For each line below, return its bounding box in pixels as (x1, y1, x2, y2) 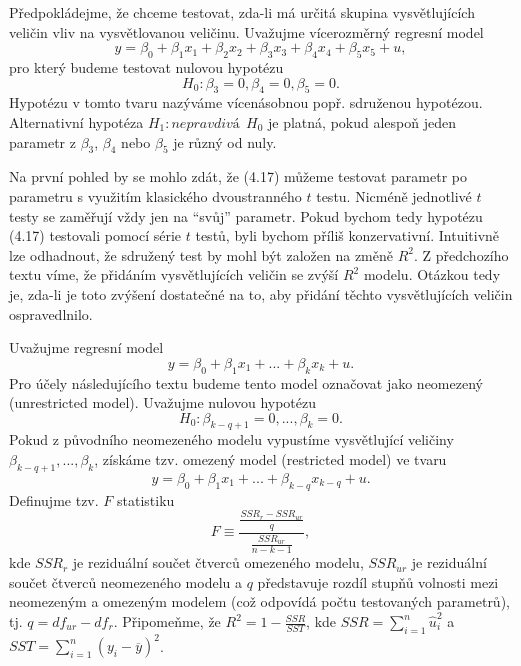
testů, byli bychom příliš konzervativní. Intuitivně (195, 225, 500, 246)
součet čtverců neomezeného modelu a (9, 571, 243, 592)
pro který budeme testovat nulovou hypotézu (9, 56, 284, 77)
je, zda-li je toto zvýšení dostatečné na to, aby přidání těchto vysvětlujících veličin (9, 283, 513, 304)
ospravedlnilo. (9, 303, 93, 324)
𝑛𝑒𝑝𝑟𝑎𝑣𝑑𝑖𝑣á (171, 116, 240, 131)
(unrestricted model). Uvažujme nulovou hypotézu (9, 392, 317, 413)
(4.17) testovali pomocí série (9, 225, 182, 246)
